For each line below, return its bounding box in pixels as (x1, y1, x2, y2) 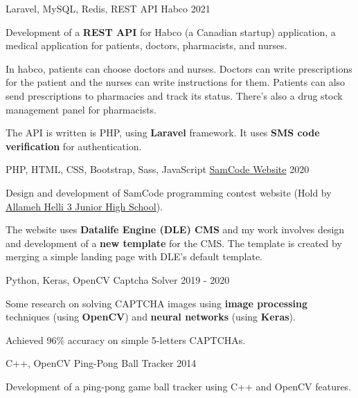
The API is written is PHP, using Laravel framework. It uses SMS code (6, 125, 320, 140)
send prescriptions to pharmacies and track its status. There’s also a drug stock (6, 88, 343, 102)
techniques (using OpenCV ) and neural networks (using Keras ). (6, 309, 296, 324)
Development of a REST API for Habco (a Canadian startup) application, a (6, 24, 336, 39)
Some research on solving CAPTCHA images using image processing (6, 296, 307, 310)
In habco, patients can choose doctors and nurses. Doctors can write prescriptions (6, 61, 352, 75)
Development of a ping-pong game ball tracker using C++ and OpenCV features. (6, 379, 352, 393)
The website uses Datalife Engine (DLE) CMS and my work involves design (6, 222, 345, 237)
